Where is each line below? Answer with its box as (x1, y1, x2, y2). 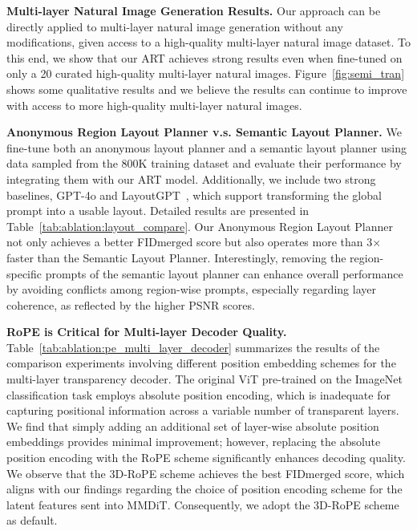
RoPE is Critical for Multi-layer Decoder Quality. (6, 323, 287, 340)
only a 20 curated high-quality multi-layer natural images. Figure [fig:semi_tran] (6, 65, 405, 82)
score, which (344, 464, 405, 481)
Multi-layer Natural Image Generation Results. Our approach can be (6, 2, 381, 18)
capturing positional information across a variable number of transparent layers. (6, 402, 399, 419)
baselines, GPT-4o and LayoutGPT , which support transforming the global (6, 186, 382, 203)
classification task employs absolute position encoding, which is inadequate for (6, 386, 391, 403)
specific (6, 265, 43, 282)
